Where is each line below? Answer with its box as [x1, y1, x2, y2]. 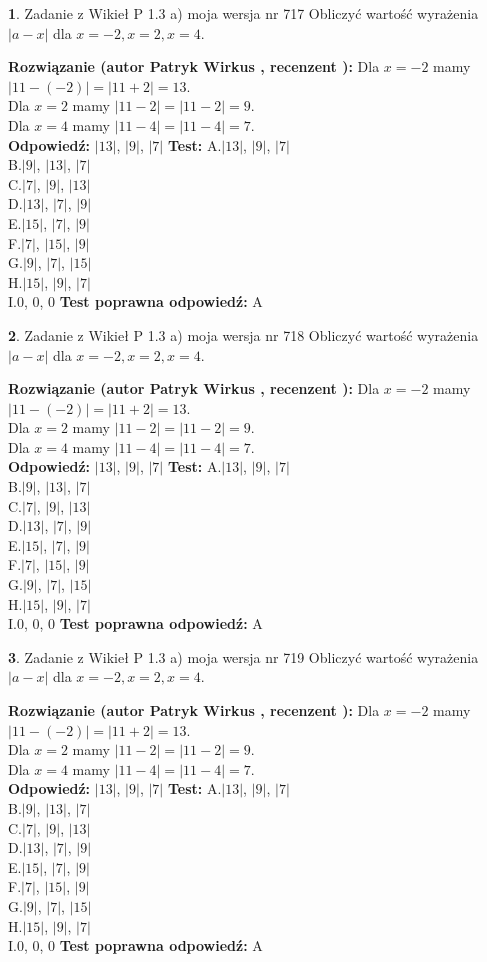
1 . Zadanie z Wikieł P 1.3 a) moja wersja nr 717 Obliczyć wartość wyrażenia [8, 3, 479, 23]
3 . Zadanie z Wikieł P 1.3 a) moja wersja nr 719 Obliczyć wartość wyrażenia [8, 646, 479, 667]
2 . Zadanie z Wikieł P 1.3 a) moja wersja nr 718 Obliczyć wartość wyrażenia [8, 324, 479, 345]
